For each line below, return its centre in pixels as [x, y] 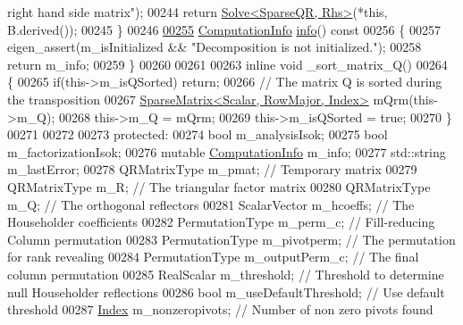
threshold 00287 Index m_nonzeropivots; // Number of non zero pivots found [220, 309]
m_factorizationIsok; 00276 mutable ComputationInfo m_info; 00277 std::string [227, 151]
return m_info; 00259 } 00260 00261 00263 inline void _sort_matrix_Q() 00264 [227, 64]
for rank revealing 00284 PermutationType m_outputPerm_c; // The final [213, 257]
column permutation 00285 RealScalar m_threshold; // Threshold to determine [226, 274]
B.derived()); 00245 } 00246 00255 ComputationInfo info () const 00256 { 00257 [224, 29]
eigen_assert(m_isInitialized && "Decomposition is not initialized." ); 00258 [215, 47]
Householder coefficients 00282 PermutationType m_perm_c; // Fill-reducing [221, 222]
